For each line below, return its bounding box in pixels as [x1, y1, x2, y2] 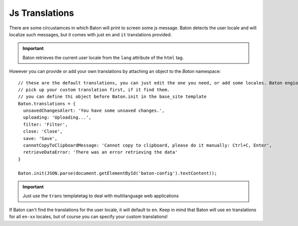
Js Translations [9, 7, 74, 18]
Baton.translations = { [18, 101, 76, 106]
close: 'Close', [23, 129, 63, 134]
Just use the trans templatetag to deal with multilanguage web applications [22, 193, 179, 199]
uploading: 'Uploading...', [23, 115, 92, 120]
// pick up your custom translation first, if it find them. [18, 87, 170, 92]
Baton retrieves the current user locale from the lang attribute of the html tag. [22, 55, 184, 61]
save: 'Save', [23, 136, 58, 141]
